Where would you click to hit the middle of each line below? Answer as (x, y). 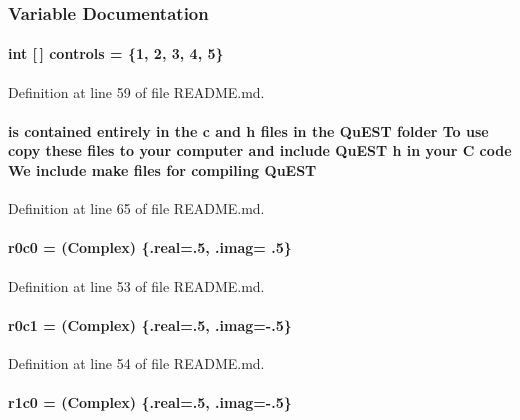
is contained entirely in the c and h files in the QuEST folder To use (248, 130)
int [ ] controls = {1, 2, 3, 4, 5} (116, 53)
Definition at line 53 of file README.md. (136, 285)
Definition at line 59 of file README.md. (136, 91)
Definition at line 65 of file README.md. (136, 208)
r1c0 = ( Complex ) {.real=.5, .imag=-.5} (150, 402)
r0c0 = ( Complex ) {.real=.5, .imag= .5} (150, 247)
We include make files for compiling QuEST (162, 170)
